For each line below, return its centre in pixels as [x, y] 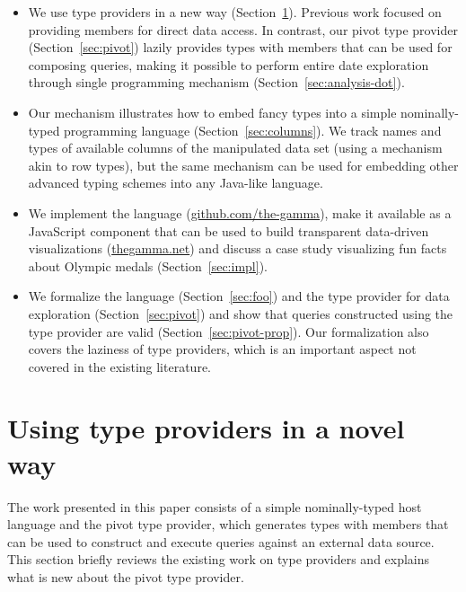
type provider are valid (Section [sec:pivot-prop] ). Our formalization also [229, 331]
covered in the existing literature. [119, 366]
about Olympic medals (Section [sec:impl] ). [148, 265]
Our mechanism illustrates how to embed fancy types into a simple [212, 112]
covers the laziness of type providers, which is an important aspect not [222, 349]
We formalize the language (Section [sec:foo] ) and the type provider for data [239, 296]
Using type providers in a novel [206, 428]
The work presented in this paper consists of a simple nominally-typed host [215, 506]
